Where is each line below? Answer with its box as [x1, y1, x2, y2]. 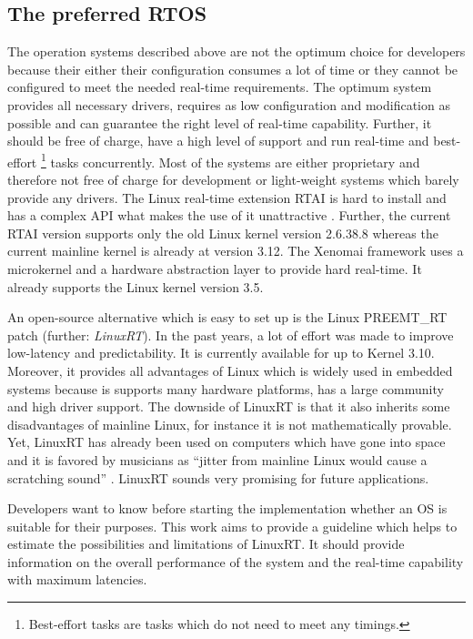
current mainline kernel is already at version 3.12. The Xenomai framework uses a [7, 241, 464, 260]
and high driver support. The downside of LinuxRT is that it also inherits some [7, 397, 450, 416]
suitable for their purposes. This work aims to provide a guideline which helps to [7, 516, 458, 535]
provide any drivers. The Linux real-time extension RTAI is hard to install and [7, 188, 447, 207]
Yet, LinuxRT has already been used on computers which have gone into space [7, 432, 446, 451]
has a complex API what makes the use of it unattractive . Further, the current [7, 206, 451, 225]
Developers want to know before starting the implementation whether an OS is [7, 499, 448, 518]
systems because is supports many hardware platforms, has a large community [7, 379, 444, 398]
